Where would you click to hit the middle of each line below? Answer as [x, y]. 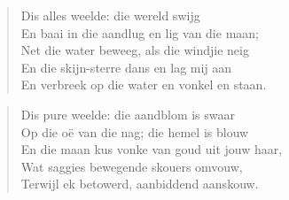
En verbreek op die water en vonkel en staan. [144, 85]
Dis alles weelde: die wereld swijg [110, 15]
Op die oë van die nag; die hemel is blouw [135, 131]
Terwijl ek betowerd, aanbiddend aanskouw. [140, 184]
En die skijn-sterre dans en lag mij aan [126, 67]
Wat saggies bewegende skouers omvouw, [132, 166]
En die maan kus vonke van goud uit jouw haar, [152, 149]
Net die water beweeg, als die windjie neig [135, 50]
